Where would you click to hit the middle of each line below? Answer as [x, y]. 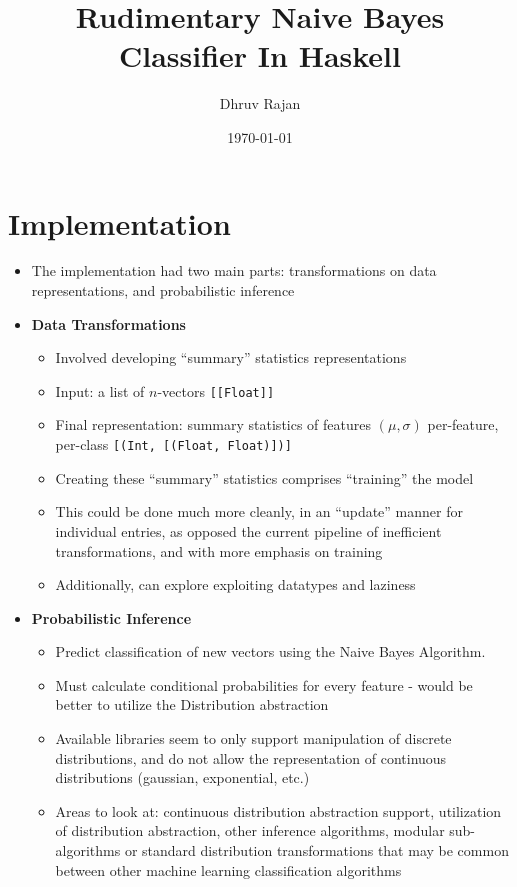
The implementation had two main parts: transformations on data [234, 270]
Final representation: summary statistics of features [213, 424]
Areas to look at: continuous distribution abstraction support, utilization [278, 810]
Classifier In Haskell [260, 55]
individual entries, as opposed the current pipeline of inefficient [248, 530]
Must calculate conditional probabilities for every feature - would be [264, 684]
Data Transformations [108, 323]
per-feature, [463, 424]
